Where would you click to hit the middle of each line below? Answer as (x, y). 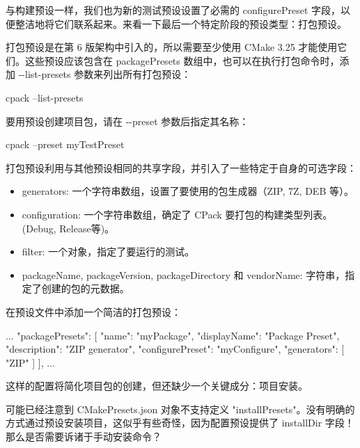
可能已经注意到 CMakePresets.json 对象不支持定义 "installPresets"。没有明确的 (180, 409)
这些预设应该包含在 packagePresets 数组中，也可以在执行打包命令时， (182, 60)
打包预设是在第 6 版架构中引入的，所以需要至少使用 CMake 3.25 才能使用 (172, 47)
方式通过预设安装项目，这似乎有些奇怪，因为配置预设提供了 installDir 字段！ (180, 423)
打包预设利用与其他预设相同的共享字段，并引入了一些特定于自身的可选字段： (181, 167)
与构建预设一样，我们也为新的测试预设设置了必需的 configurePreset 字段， (173, 10)
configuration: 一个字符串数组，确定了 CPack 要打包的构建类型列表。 (177, 214)
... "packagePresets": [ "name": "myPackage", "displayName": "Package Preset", (173, 335)
